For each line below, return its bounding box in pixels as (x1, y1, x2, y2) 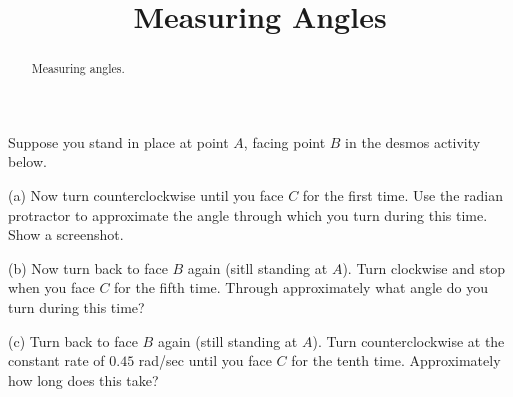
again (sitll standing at (187, 257, 328, 278)
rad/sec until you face (138, 350, 272, 371)
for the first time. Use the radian (302, 185, 503, 206)
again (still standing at (157, 330, 298, 351)
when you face (8, 277, 95, 298)
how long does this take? (8, 369, 159, 390)
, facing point (243, 131, 326, 152)
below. (8, 151, 47, 172)
